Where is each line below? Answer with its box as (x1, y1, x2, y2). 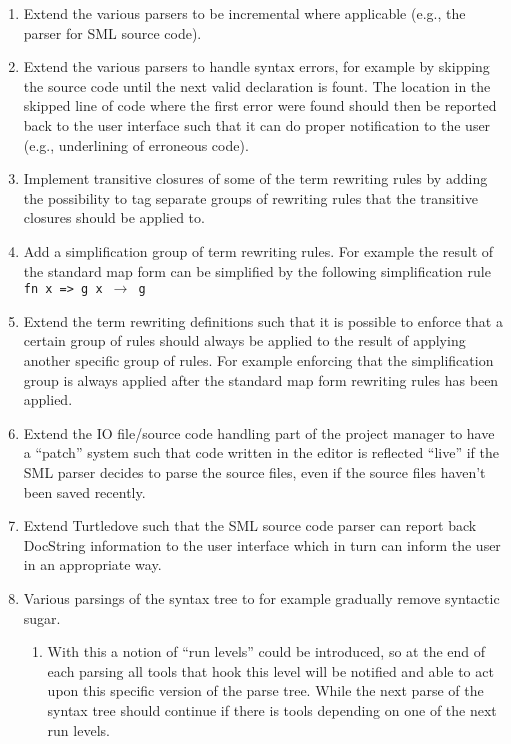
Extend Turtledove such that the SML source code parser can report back (23, 515, 477, 536)
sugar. (23, 607, 61, 628)
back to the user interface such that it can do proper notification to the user (23, 114, 491, 135)
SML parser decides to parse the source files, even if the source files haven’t (23, 462, 486, 482)
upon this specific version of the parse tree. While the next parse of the (47, 680, 484, 701)
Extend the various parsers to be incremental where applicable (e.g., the (23, 3, 466, 23)
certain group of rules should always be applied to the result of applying (23, 330, 466, 351)
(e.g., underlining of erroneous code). (23, 134, 249, 155)
